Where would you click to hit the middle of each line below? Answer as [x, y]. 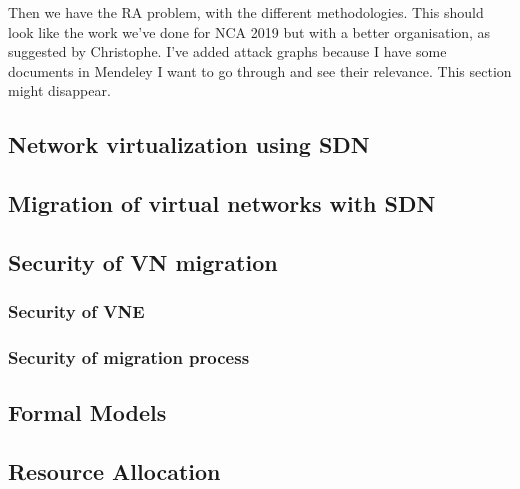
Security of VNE [76, 311]
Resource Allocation [114, 471]
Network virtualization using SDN [189, 144]
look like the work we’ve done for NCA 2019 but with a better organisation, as [249, 31]
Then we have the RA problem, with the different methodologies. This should [246, 12]
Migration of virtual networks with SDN [222, 203]
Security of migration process [129, 357]
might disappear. [59, 90]
